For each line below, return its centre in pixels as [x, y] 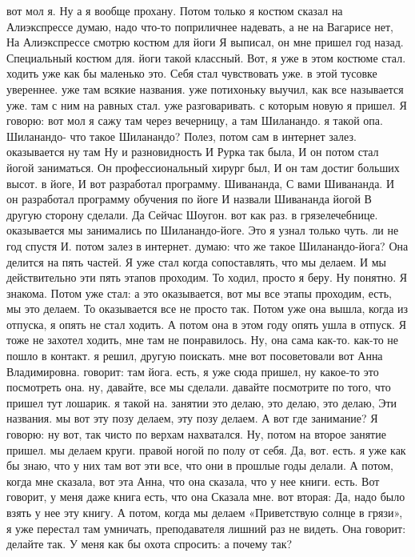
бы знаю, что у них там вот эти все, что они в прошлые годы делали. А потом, [200, 465]
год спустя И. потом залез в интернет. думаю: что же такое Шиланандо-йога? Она [207, 245]
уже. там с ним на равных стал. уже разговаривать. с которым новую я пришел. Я [207, 104]
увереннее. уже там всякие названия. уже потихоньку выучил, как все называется [205, 88]
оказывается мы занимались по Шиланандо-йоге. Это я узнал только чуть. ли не [203, 230]
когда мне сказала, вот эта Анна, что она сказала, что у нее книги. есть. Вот [193, 481]
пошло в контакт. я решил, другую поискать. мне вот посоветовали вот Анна [195, 356]
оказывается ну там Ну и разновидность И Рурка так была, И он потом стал [193, 152]
